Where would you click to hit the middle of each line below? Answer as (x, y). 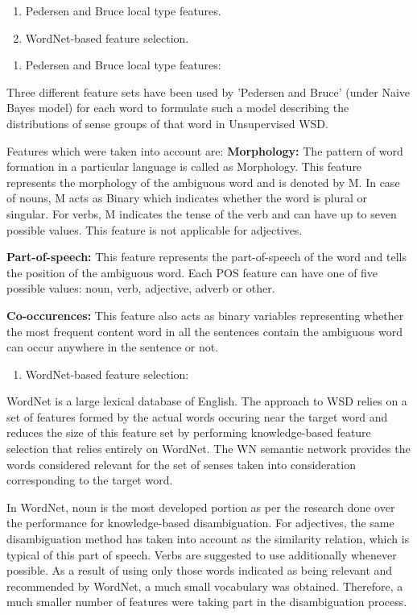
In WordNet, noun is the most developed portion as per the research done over (201, 507)
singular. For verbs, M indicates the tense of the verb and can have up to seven (202, 213)
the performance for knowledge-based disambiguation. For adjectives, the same (200, 523)
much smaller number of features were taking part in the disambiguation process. (207, 602)
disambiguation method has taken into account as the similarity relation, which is (208, 539)
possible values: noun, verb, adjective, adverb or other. (141, 288)
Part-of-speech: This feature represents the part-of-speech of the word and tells (206, 257)
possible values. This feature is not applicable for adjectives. (155, 229)
